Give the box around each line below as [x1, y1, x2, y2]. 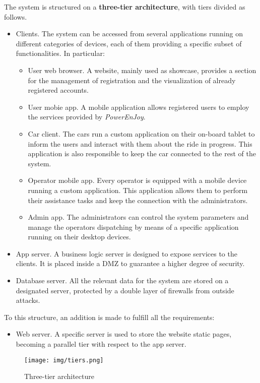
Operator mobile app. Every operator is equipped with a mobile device [28, 175, 247, 185]
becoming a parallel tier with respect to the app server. [16, 339, 186, 349]
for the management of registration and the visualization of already [28, 75, 236, 85]
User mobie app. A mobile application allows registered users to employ [28, 101, 249, 112]
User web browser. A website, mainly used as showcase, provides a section [28, 65, 256, 75]
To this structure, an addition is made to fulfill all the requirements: [4, 311, 215, 322]
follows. [4, 11, 27, 22]
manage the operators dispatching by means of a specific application [28, 221, 239, 232]
